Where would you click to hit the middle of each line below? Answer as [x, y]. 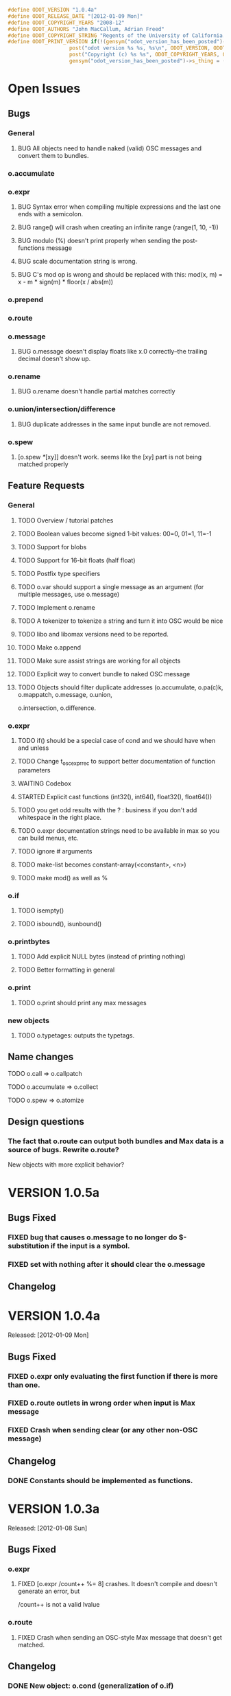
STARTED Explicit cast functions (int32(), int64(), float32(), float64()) [115, 797]
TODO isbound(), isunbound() [60, 924]
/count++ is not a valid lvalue [59, 1605]
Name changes [41, 1057]
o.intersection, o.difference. [57, 708]
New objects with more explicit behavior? [66, 1165]
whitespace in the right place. [60, 817]
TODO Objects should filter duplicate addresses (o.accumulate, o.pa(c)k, [120, 687]
